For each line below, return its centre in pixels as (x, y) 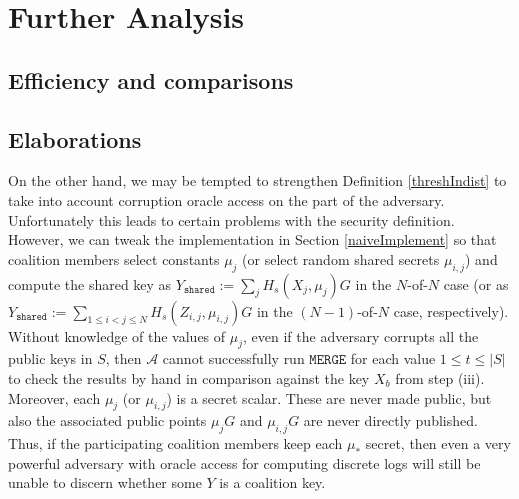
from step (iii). (440, 377)
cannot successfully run (233, 358)
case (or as (476, 283)
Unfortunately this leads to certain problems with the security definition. (231, 219)
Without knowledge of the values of (117, 335)
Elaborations (75, 138)
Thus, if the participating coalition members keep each (175, 443)
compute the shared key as (90, 283)
